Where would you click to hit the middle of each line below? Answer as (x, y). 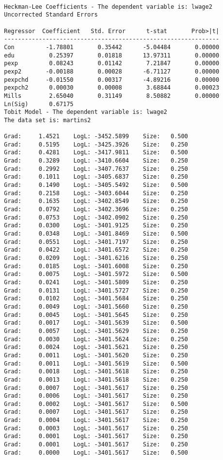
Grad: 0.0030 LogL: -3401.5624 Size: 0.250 (96, 339)
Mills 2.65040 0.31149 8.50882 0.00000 (112, 96)
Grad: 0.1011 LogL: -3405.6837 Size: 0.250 (96, 177)
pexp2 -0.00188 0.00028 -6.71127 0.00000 (112, 71)
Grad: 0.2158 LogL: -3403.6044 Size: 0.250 (96, 193)
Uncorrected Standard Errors (51, 15)
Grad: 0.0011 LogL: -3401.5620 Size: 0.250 (96, 355)
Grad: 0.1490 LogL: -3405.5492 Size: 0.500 (96, 185)
